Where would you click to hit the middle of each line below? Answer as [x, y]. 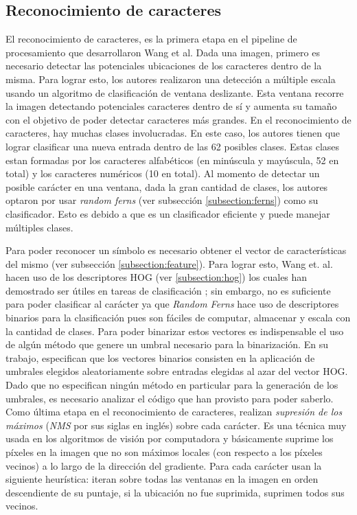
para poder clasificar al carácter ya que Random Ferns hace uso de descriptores [172, 304]
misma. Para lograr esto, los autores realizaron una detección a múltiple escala [171, 79]
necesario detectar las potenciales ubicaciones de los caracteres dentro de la [164, 66]
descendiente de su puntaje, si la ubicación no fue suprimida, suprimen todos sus [175, 492]
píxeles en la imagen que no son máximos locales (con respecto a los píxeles [164, 452]
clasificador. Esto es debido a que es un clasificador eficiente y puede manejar [168, 213]
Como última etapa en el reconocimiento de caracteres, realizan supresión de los [174, 412]
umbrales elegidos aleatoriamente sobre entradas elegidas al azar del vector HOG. [177, 371]
